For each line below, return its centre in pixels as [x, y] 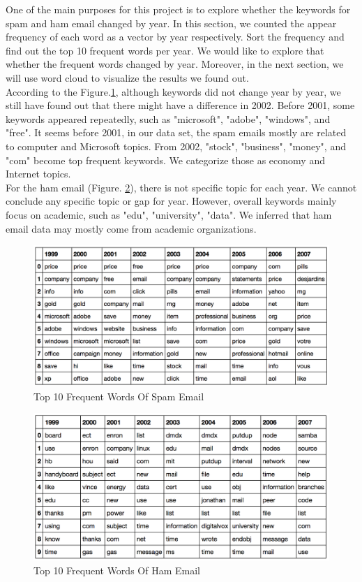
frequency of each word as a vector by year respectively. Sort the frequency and [175, 37]
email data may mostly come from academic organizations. [131, 228]
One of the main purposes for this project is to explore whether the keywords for [178, 9]
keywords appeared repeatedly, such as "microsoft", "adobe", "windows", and [168, 118]
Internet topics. [38, 174]
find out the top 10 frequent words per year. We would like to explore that [165, 50]
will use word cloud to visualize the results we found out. [127, 77]
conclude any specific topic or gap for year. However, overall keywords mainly [171, 201]
